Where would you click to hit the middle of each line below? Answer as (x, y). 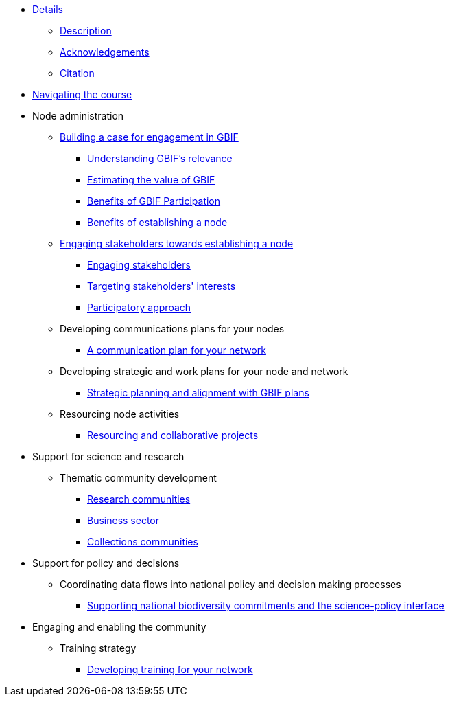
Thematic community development (138, 478)
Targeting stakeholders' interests (162, 286)
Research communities (139, 499)
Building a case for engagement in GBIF (149, 137)
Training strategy (98, 648)
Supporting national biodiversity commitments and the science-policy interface (266, 605)
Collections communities (143, 542)
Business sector (123, 520)
